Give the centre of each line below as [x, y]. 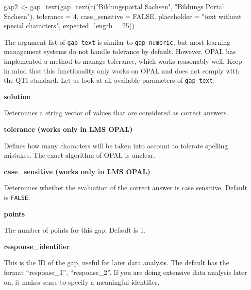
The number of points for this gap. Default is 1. [75, 230]
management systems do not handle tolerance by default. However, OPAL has [120, 51]
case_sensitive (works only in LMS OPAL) [77, 171]
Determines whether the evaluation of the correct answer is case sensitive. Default [126, 188]
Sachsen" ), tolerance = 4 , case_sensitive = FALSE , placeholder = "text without [123, 16]
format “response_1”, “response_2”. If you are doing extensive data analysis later [125, 272]
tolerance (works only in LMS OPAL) [68, 129]
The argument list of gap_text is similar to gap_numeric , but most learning [117, 42]
